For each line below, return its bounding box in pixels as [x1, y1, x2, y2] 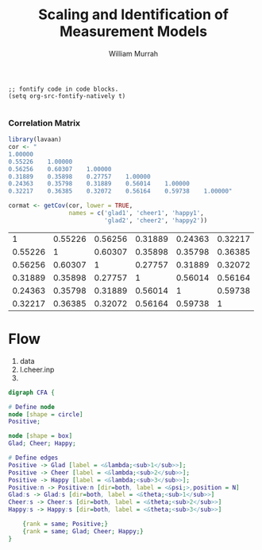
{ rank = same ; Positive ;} [22, 520, 109, 529]
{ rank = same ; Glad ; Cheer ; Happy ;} [22, 527, 144, 535]
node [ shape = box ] [8, 432, 73, 440]
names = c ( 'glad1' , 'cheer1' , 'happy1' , [68, 209, 204, 217]
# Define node [8, 403, 56, 411]
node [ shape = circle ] [8, 410, 83, 419]
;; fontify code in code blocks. [8, 85, 119, 93]
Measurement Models [59, 22, 208, 41]
